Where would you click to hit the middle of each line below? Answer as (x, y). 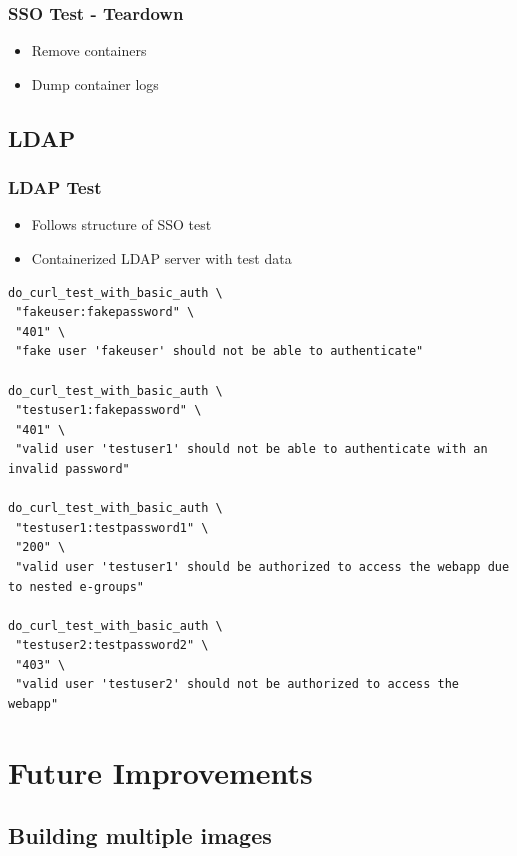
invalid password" (69, 468)
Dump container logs (95, 83)
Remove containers (89, 50)
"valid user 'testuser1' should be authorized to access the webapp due (262, 566)
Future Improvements (160, 771)
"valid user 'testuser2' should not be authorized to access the (237, 684)
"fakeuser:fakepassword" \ (105, 312)
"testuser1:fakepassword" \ (108, 410)
